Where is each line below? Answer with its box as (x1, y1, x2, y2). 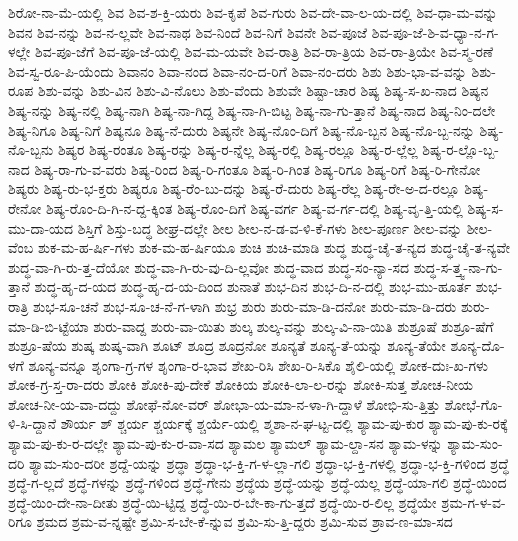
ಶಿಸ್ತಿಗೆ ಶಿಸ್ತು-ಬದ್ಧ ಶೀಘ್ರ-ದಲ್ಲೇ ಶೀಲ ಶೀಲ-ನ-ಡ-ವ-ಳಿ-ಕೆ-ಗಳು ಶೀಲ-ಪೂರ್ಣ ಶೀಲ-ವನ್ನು (77, 217, 463, 238)
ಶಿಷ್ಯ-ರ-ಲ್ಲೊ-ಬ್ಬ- (422, 139, 499, 160)
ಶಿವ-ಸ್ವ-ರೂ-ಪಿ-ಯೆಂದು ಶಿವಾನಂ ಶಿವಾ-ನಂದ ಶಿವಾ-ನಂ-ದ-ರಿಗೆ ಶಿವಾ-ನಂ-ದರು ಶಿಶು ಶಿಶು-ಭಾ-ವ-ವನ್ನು (8, 60, 467, 81)
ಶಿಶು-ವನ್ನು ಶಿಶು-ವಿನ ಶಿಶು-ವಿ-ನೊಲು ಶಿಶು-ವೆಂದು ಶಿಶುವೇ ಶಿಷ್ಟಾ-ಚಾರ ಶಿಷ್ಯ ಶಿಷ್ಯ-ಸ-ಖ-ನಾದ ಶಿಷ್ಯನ (37, 80, 489, 101)
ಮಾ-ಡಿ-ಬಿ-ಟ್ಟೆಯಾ (8, 315, 89, 336)
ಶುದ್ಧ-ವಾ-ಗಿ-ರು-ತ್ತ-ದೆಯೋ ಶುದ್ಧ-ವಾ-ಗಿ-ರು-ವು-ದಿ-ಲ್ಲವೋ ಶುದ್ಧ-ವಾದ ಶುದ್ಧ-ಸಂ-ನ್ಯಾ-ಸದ (8, 256, 410, 277)
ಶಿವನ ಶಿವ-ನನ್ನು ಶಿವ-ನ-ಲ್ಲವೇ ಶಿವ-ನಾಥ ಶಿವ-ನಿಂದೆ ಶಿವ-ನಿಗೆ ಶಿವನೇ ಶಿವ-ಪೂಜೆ (8, 21, 368, 42)
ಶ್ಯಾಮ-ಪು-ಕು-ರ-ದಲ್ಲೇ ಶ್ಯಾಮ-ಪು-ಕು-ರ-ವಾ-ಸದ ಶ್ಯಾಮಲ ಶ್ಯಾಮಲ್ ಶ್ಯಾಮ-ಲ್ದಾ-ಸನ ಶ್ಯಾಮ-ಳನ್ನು (8, 433, 443, 454)
